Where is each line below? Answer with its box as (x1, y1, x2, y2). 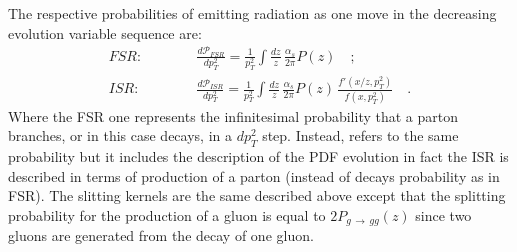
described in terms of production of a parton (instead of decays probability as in (8, 165, 500, 186)
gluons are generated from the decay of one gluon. (8, 225, 314, 246)
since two (415, 204, 472, 225)
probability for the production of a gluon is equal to (8, 204, 326, 225)
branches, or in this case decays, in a (8, 125, 232, 146)
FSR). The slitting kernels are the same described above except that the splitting (8, 185, 506, 206)
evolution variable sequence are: (8, 22, 202, 43)
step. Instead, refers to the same (262, 125, 459, 146)
